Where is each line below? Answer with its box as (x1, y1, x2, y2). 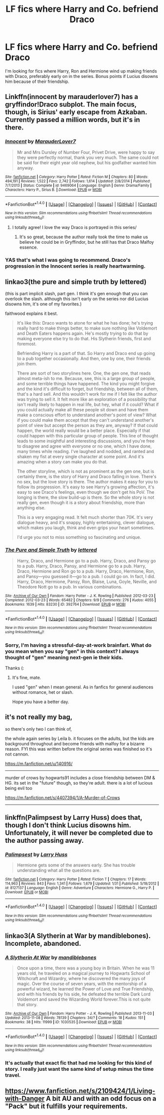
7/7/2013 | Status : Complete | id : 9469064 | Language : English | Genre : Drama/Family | (5, 183, 152, 188)
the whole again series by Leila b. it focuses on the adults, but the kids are (5, 735, 154, 741)
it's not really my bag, (5, 713, 73, 721)
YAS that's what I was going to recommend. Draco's (5, 256, 131, 263)
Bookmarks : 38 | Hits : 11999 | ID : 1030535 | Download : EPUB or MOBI (5, 1020, 122, 1025)
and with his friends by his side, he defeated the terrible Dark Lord (17, 991, 151, 997)
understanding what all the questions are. (17, 867, 101, 873)
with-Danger (5, 1094, 45, 1103)
